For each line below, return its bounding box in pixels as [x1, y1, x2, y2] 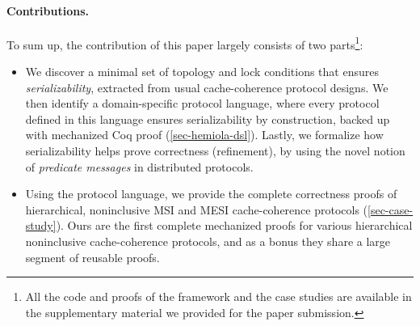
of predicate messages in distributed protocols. [25, 158, 254, 175]
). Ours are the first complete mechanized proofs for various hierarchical [56, 217, 413, 234]
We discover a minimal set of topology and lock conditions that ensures [25, 63, 379, 80]
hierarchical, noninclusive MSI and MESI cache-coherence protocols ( [25, 201, 368, 218]
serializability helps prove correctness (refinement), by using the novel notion [25, 142, 405, 159]
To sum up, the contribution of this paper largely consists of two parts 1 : [6, 33, 363, 53]
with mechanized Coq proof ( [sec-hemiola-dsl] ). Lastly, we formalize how [25, 126, 384, 143]
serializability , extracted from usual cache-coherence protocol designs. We [25, 78, 388, 95]
